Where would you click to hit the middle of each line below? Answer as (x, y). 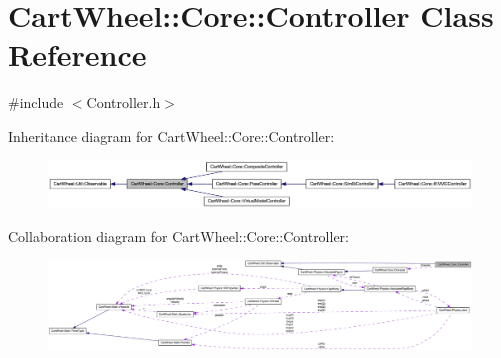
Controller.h (123, 102)
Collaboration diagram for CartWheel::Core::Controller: (178, 235)
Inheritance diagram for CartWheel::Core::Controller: (171, 135)
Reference (77, 54)
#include (36, 102)
